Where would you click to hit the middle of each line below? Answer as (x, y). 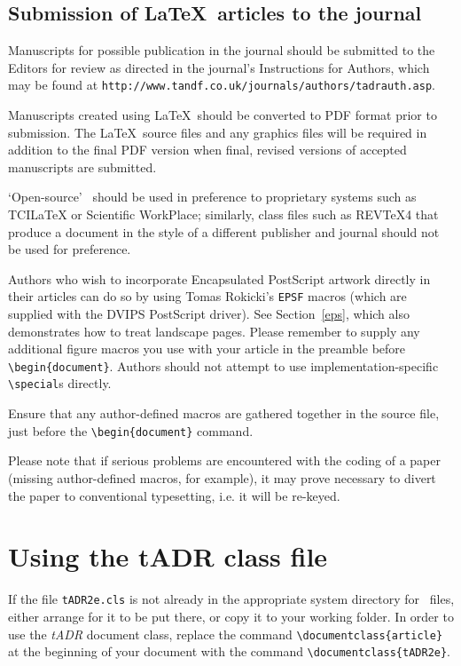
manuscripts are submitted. (82, 166)
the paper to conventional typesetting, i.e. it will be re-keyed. (174, 495)
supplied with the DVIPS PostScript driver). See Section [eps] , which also (209, 314)
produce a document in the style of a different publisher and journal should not (224, 231)
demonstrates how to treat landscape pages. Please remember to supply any (214, 331)
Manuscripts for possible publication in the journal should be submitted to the (222, 50)
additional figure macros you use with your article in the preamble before (207, 349)
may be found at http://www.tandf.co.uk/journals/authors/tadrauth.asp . (222, 85)
